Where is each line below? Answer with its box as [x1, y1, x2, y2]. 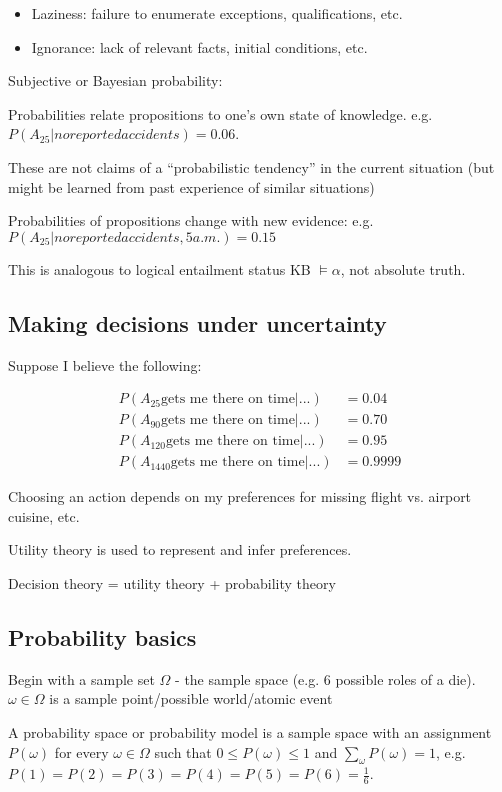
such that [154, 741, 212, 762]
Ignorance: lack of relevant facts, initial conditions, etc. [31, 36, 368, 57]
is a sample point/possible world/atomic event [49, 688, 333, 709]
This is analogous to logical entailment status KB [8, 258, 311, 279]
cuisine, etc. [8, 505, 80, 526]
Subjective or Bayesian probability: [8, 70, 223, 91]
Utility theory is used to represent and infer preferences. [8, 539, 352, 560]
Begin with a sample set [8, 668, 155, 689]
